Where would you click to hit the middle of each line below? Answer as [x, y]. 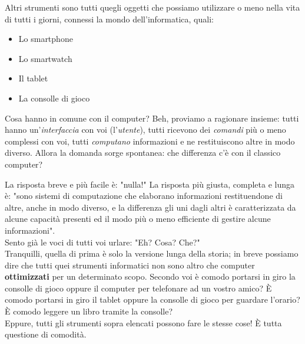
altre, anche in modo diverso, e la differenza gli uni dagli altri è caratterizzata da [150, 207]
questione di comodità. [46, 334]
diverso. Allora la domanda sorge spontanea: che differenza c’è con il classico [143, 153]
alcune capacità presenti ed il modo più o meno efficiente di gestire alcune [138, 219]
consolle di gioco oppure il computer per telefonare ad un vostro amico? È [138, 288]
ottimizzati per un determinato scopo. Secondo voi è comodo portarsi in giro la [150, 276]
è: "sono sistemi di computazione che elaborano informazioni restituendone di [144, 196]
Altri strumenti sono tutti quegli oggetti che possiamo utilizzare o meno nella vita [152, 7]
